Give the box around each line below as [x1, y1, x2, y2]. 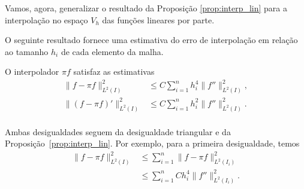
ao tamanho [5, 45, 49, 57]
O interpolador [5, 65, 59, 78]
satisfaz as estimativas [73, 65, 155, 78]
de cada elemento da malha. [61, 45, 164, 57]
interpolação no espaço [5, 13, 88, 26]
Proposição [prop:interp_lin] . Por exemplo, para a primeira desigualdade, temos [5, 137, 300, 150]
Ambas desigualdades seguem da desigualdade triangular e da [5, 125, 231, 138]
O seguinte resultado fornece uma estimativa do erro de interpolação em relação [5, 33, 298, 46]
